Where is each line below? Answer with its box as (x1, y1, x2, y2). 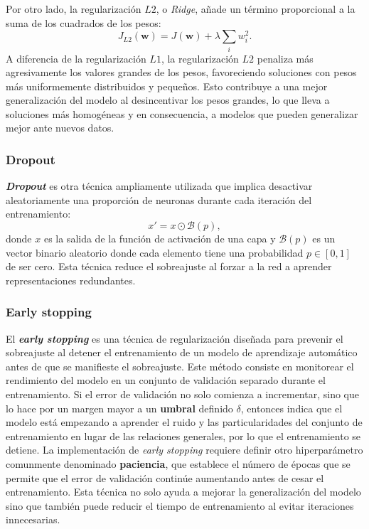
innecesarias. (6, 512, 60, 527)
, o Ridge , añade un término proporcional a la (156, 1, 355, 16)
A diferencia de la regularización (6, 50, 146, 65)
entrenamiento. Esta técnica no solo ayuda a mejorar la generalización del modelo (6, 484, 361, 499)
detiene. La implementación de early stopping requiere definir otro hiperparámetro (6, 442, 363, 457)
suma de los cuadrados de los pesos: (6, 15, 161, 30)
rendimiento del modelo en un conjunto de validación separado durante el (6, 373, 326, 388)
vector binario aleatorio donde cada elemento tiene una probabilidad (6, 245, 304, 260)
